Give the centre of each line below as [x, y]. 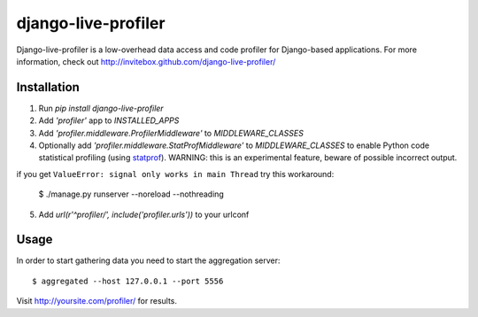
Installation [48, 87]
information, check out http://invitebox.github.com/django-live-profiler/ [146, 61]
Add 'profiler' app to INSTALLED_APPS [109, 120]
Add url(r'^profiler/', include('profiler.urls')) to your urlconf [144, 214]
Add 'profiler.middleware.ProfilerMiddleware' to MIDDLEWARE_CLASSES [171, 133]
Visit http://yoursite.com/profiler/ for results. [96, 301]
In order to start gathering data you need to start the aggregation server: [148, 260]
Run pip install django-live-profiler [101, 108]
